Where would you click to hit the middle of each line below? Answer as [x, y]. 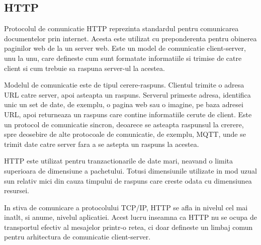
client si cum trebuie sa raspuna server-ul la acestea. [84, 68]
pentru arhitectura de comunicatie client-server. [77, 237]
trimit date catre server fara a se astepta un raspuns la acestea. [102, 144]
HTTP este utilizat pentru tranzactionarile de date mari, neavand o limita [119, 161]
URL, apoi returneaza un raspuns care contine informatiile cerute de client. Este [128, 114]
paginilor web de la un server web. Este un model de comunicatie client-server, [125, 48]
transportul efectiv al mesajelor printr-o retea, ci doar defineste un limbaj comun [128, 227]
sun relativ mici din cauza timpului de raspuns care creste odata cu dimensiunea [128, 180]
